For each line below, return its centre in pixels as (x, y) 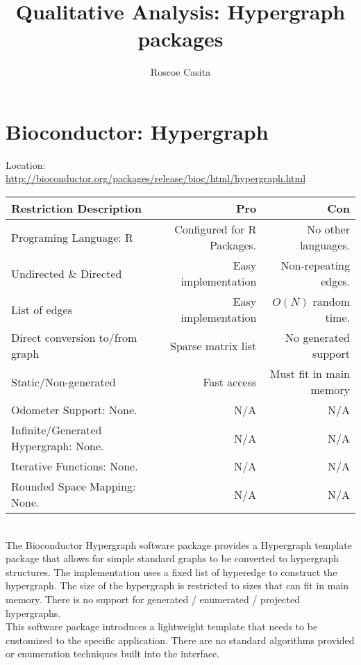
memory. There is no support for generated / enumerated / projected (153, 599)
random (331, 302)
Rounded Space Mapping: (74, 486)
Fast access (230, 381)
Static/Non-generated (64, 381)
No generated (318, 338)
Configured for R (216, 229)
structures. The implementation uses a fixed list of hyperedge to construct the (171, 572)
